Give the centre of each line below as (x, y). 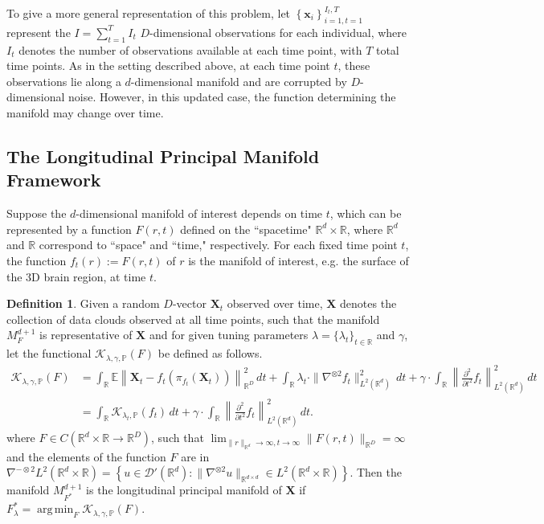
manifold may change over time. (85, 112)
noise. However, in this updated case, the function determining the (232, 97)
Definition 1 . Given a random (83, 303)
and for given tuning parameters (229, 335)
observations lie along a (64, 81)
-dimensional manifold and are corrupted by (239, 81)
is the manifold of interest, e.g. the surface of (299, 260)
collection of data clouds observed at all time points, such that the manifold (193, 319)
